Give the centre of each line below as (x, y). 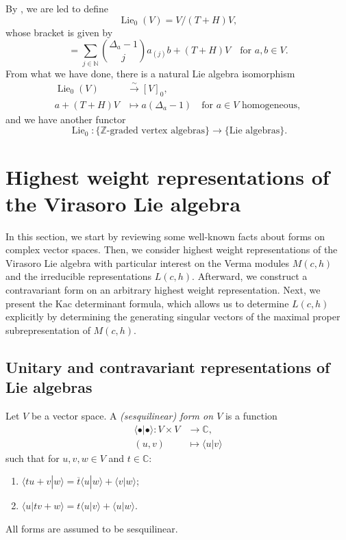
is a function (251, 416)
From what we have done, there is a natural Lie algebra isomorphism (150, 73)
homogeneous (269, 105)
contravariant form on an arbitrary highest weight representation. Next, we (163, 290)
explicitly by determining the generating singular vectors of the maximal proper (173, 317)
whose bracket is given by (59, 32)
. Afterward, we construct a (250, 276)
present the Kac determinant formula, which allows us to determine (147, 303)
